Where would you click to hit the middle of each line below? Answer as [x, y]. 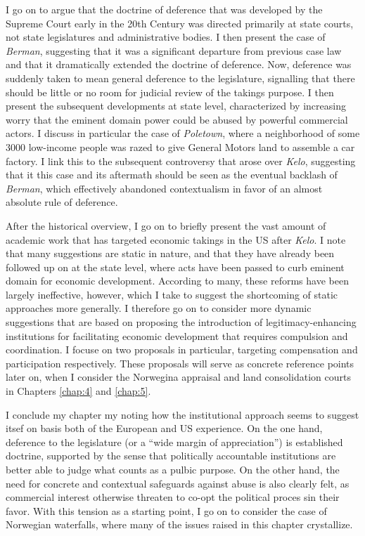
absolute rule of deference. [62, 202]
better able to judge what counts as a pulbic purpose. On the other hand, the [173, 469]
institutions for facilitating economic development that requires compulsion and [177, 335]
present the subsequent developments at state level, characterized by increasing [176, 106]
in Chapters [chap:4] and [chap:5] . [78, 391]
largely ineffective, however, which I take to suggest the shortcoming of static [172, 294]
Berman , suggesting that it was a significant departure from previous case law [174, 50]
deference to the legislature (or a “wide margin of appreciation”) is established [174, 442]
